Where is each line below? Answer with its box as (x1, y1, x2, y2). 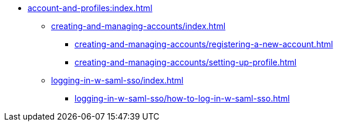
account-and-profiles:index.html (28, 3, 153, 13)
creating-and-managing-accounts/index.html (51, 21, 226, 31)
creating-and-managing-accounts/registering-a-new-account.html (75, 39, 333, 49)
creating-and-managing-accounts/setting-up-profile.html (75, 57, 297, 67)
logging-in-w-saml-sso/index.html (51, 75, 184, 85)
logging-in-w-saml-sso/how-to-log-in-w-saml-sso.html (75, 93, 290, 103)
